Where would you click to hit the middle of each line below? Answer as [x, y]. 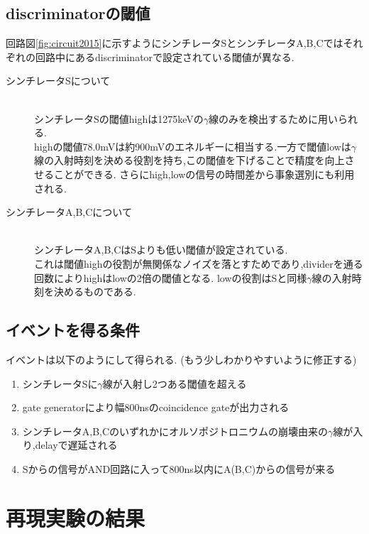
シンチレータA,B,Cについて [69, 212]
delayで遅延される [76, 445]
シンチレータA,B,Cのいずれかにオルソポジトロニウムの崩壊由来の [175, 431]
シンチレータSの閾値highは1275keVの [119, 118]
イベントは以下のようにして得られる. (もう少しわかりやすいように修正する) [181, 359]
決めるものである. [95, 291]
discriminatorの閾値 [78, 13]
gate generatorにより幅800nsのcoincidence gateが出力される [156, 407]
